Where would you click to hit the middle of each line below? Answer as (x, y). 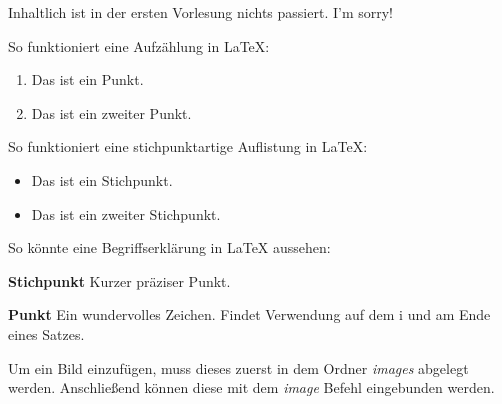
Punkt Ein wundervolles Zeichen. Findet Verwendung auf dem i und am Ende (249, 314)
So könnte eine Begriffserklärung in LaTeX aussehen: (169, 247)
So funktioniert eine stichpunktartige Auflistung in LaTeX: (188, 146)
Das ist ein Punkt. (87, 79)
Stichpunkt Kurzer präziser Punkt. (119, 280)
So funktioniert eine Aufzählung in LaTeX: (139, 45)
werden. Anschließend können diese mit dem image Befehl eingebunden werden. (251, 387)
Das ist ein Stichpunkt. (102, 179)
